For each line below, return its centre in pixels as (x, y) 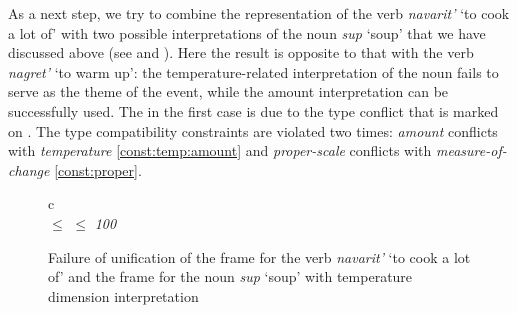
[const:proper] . (98, 169)
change (29, 169)
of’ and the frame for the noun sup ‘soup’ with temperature (230, 276)
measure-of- (471, 150)
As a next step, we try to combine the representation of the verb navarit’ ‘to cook (259, 13)
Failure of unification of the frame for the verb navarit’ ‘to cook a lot (259, 256)
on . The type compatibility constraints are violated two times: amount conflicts (253, 130)
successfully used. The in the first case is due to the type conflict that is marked (253, 110)
